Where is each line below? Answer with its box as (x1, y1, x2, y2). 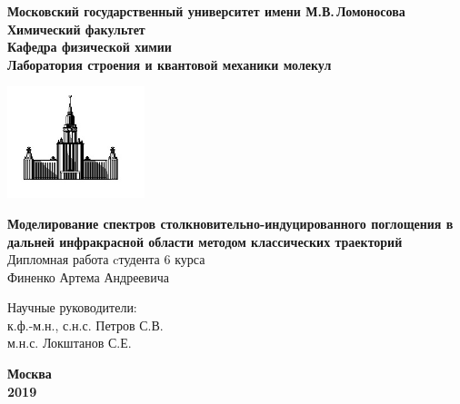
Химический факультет (7, 19, 145, 38)
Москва (7, 364, 52, 383)
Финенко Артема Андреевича (7, 267, 169, 286)
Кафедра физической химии (7, 37, 172, 56)
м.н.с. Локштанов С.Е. (7, 333, 132, 352)
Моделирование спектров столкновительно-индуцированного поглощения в (7, 213, 454, 232)
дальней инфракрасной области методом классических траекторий (7, 232, 403, 251)
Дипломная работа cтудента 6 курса (7, 250, 205, 269)
